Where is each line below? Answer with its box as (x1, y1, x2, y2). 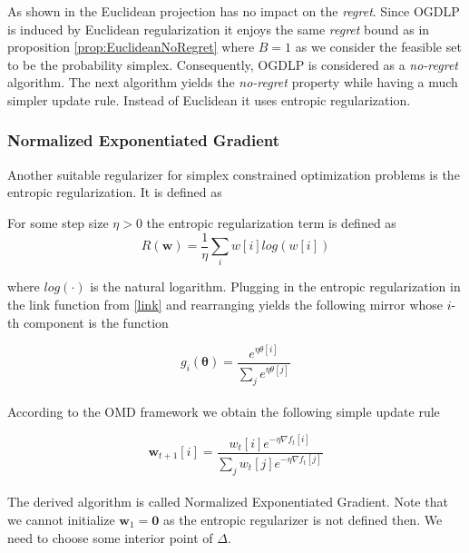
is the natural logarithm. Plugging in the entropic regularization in (90, 277, 461, 296)
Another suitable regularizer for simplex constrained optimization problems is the (7, 164, 460, 183)
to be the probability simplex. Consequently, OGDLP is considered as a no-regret (7, 54, 459, 74)
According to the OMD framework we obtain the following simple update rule (7, 402, 440, 421)
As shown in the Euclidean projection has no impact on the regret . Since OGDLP (7, 2, 460, 20)
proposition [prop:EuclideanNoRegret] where (7, 37, 255, 56)
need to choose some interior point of (7, 528, 213, 547)
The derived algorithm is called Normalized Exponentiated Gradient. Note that (7, 492, 448, 511)
